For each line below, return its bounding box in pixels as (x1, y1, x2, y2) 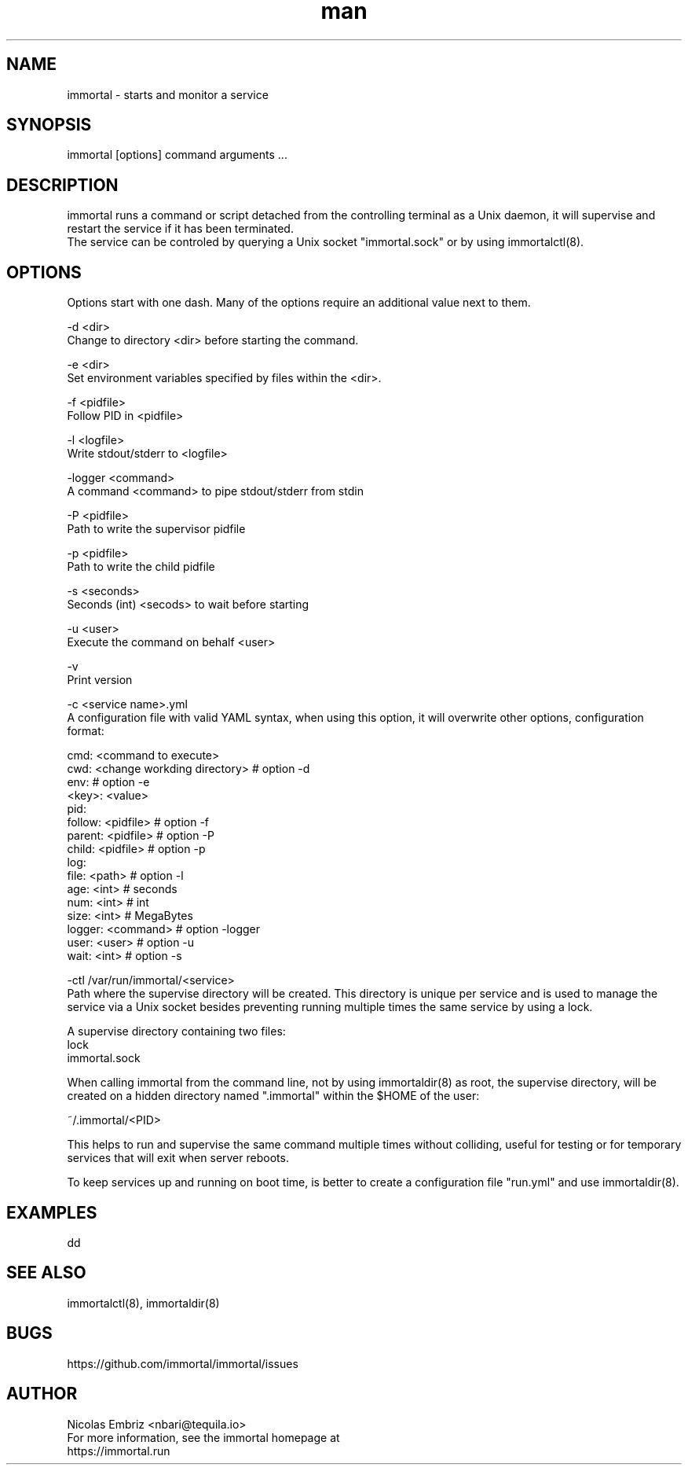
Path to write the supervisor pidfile (67, 522, 246, 536)
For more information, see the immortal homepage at (67, 1430, 340, 1444)
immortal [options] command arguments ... (67, 148, 287, 162)
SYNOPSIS (6, 115, 92, 135)
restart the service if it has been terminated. (67, 222, 294, 236)
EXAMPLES (6, 1202, 97, 1223)
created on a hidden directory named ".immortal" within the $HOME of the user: (67, 1089, 480, 1103)
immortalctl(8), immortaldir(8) (67, 1296, 220, 1310)
